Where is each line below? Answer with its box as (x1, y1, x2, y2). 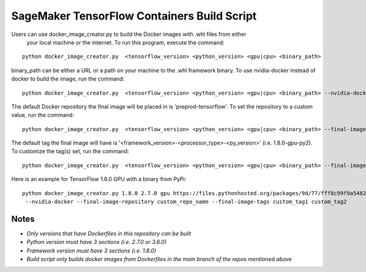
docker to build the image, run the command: (11, 75, 125, 82)
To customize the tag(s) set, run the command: (11, 148, 129, 155)
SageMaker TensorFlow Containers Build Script (11, 9, 257, 23)
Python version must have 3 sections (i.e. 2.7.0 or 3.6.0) (26, 238, 167, 246)
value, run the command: (11, 112, 74, 119)
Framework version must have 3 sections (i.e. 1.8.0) (26, 247, 157, 254)
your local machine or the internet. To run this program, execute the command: (26, 38, 225, 46)
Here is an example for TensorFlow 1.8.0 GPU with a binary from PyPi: (11, 176, 187, 183)
